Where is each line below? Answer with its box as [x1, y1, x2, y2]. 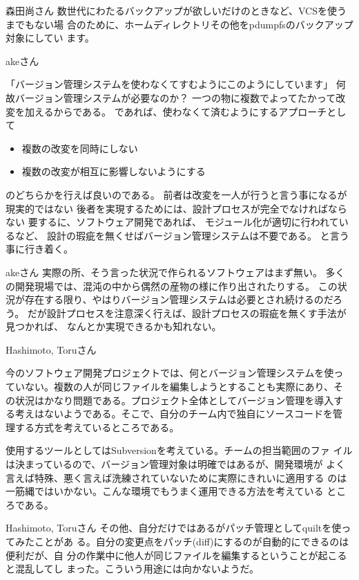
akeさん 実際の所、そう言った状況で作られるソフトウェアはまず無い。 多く [6, 264, 345, 279]
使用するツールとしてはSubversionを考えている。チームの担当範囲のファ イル [6, 443, 353, 457]
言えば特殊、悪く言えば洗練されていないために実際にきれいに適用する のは [6, 470, 347, 484]
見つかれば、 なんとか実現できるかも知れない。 [6, 319, 222, 334]
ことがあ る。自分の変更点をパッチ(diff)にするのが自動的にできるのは [34, 534, 349, 548]
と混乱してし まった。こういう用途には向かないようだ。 [6, 561, 259, 576]
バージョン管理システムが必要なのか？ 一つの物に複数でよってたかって [14, 90, 336, 105]
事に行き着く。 [6, 242, 73, 256]
